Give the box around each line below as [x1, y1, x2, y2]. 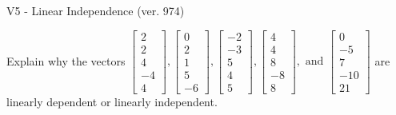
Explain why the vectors [6, 52, 126, 69]
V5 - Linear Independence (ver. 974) [6, 2, 185, 18]
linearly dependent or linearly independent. [6, 93, 218, 109]
